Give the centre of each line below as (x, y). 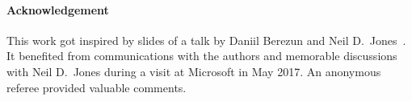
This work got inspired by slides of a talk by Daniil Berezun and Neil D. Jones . (206, 40)
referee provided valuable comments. (97, 87)
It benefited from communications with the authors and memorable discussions (202, 56)
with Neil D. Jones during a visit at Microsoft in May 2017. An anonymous (194, 71)
